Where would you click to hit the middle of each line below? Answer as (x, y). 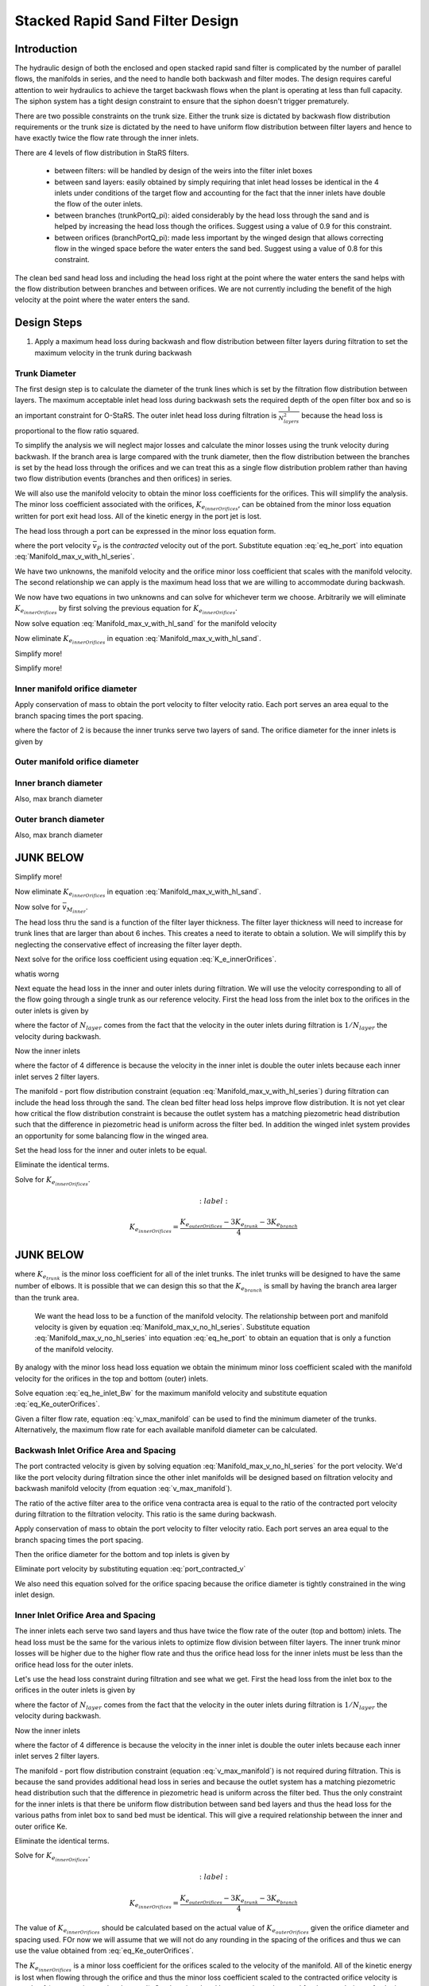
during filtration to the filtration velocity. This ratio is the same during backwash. (146, 1514)
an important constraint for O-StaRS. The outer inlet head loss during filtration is (146, 415)
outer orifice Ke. (41, 1826)
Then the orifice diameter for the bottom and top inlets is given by (122, 1555)
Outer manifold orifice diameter (77, 762)
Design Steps (48, 323)
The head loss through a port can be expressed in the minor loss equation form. (145, 531)
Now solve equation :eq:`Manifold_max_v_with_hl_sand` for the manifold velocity (146, 624)
